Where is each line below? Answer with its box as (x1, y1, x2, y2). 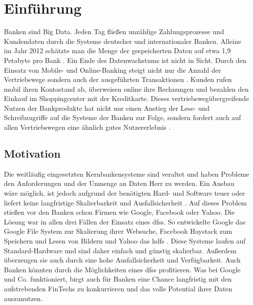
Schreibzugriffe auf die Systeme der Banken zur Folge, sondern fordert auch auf (4, 112, 241, 122)
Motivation (4, 146, 61, 161)
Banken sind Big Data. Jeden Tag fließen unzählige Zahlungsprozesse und (4, 26, 224, 37)
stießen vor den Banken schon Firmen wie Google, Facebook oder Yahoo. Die (4, 207, 235, 217)
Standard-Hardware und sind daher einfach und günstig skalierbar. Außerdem (4, 245, 237, 255)
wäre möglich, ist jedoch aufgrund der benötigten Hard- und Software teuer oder (4, 188, 245, 198)
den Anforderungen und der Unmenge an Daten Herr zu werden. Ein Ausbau (4, 178, 235, 188)
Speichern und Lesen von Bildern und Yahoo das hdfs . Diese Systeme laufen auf (4, 236, 246, 246)
